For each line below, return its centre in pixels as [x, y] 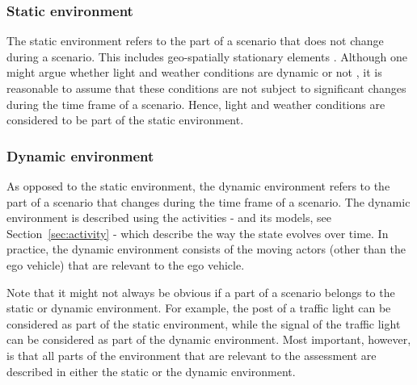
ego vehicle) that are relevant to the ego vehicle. [126, 264]
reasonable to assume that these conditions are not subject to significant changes [206, 88]
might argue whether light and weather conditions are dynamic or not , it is [194, 72]
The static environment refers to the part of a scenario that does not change [195, 41]
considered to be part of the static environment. [125, 120]
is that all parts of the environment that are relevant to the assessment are [192, 355]
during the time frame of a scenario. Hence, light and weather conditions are [196, 104]
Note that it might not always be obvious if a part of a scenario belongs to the [201, 292]
